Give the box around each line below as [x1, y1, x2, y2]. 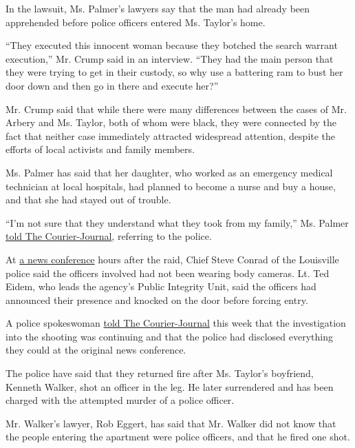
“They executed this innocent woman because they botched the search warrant [6, 38, 338, 52]
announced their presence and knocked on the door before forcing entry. [6, 292, 308, 307]
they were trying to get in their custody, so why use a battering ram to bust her [6, 65, 343, 79]
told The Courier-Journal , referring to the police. [6, 229, 212, 243]
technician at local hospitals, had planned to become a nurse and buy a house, [6, 179, 336, 193]
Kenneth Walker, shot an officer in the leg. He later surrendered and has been [6, 379, 334, 394]
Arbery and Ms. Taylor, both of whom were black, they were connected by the [6, 115, 336, 130]
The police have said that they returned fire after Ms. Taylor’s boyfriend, [6, 366, 314, 380]
